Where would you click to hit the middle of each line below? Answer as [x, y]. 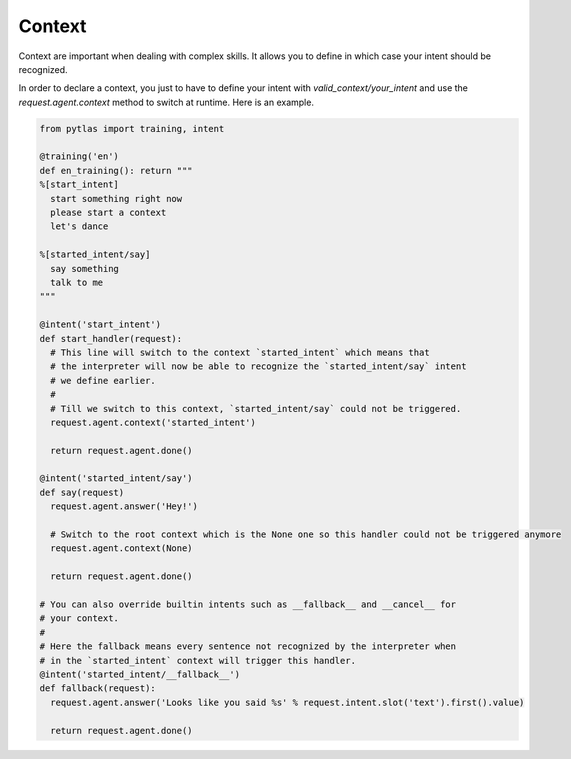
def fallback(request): [98, 688]
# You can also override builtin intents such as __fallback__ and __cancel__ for [248, 604]
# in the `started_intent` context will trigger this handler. [198, 660]
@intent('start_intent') [100, 324]
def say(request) [82, 492]
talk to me [77, 282]
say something [85, 268]
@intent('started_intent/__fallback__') [139, 674]
